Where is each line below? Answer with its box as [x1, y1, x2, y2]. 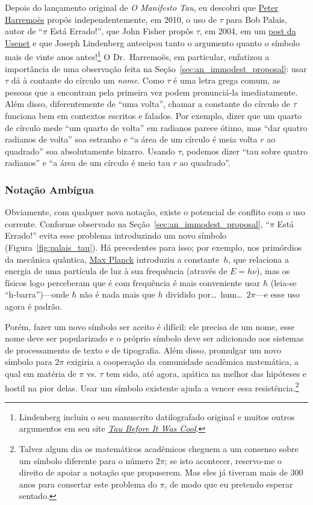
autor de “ [5, 25, 43, 37]
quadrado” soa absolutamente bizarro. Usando [5, 144, 175, 157]
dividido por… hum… [166, 288, 243, 301]
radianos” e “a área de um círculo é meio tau [5, 156, 170, 169]
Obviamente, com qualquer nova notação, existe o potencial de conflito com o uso [5, 206, 306, 218]
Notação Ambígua [5, 182, 94, 197]
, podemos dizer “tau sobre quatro [181, 144, 308, 157]
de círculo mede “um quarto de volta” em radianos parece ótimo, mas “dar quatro [5, 121, 308, 133]
